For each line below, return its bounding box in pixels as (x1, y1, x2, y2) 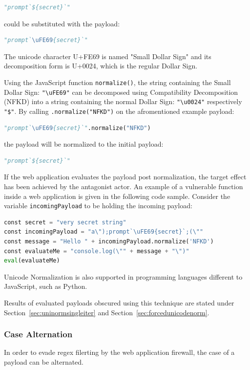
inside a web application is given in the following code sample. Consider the (4, 191, 230, 201)
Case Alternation (4, 328, 73, 340)
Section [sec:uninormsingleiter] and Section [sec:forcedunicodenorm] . (4, 307, 209, 317)
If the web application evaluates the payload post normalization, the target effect (4, 172, 247, 182)
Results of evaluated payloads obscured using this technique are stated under (4, 297, 234, 307)
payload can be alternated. (4, 356, 84, 367)
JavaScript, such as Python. (4, 281, 87, 291)
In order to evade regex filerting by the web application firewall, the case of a (4, 347, 235, 357)
